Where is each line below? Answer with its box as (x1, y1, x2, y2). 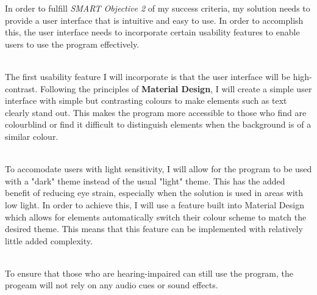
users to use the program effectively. (5, 37, 140, 50)
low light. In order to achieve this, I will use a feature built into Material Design (5, 198, 304, 211)
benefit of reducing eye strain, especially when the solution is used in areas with (5, 186, 304, 199)
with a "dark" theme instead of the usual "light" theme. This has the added (5, 174, 285, 187)
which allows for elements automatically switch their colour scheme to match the (5, 210, 307, 223)
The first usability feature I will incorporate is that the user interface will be (5, 70, 290, 82)
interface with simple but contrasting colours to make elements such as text (5, 94, 287, 107)
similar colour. (5, 129, 59, 142)
